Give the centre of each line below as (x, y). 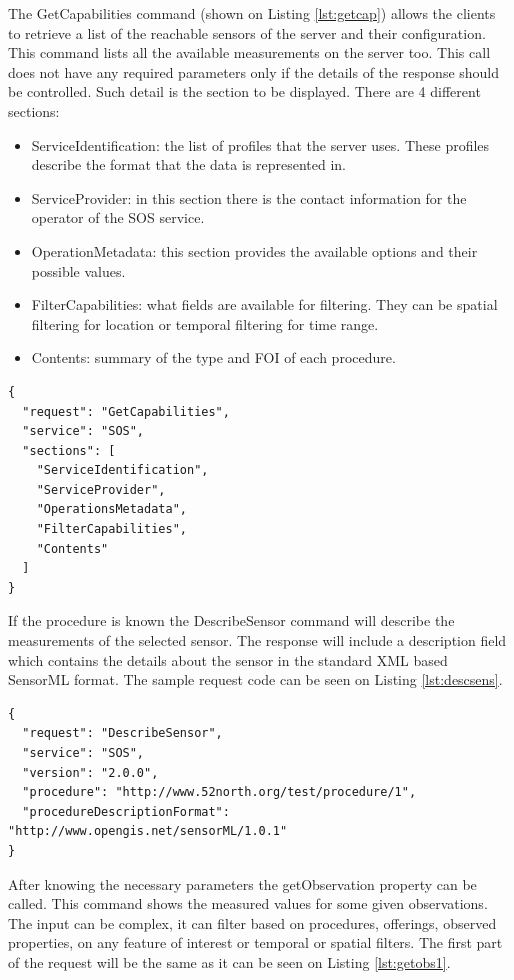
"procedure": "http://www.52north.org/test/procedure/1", (219, 792)
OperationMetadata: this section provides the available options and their (254, 250)
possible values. (78, 270)
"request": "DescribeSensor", (122, 733)
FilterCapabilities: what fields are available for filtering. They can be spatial (264, 304)
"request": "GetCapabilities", (126, 411)
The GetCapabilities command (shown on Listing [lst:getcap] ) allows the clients (252, 13)
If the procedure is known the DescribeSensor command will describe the (231, 620)
